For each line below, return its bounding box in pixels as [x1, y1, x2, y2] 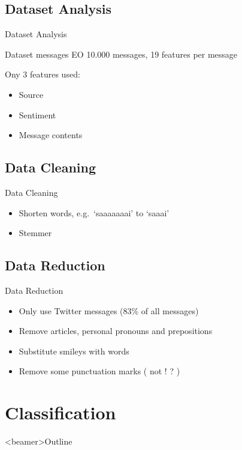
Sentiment [19, 108, 56, 121]
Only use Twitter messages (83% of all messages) [19, 304, 199, 317]
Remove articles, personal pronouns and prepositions [19, 324, 213, 337]
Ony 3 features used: [5, 68, 80, 81]
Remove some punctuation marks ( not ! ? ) [19, 365, 180, 377]
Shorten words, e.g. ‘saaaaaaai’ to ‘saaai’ [19, 206, 170, 219]
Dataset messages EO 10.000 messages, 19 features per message [5, 47, 238, 60]
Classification [5, 400, 116, 425]
